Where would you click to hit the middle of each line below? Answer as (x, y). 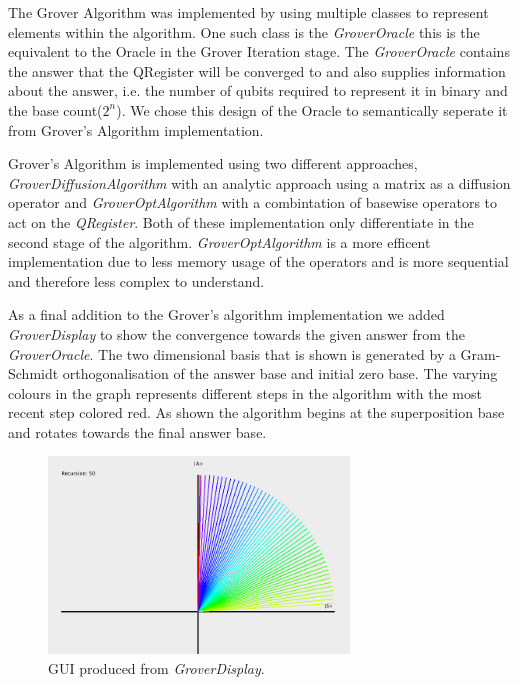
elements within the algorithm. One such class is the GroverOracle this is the (244, 31)
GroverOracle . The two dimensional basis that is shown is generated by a (232, 353)
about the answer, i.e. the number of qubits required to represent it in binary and (258, 90)
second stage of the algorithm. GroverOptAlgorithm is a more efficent (219, 241)
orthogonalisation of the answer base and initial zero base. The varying (280, 373)
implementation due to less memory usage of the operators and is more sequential (258, 261)
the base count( (55, 109)
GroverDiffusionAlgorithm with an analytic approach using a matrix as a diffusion (259, 182)
